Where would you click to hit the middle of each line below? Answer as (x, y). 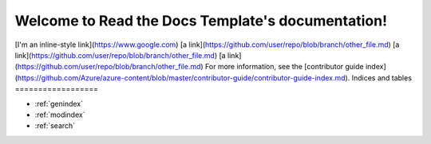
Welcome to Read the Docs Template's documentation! (201, 21)
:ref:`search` (55, 126)
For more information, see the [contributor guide (284, 67)
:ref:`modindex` (60, 115)
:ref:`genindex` (59, 103)
